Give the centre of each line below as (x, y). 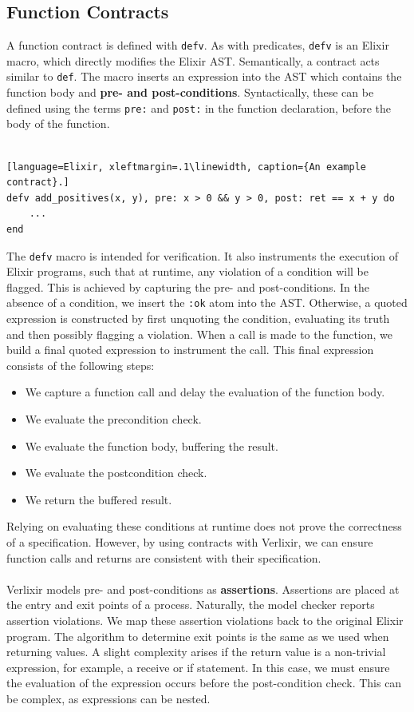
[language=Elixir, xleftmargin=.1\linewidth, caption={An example (187, 167)
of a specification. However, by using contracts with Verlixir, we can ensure (190, 541)
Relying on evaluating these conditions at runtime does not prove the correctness (204, 526)
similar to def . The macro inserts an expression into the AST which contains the (204, 76)
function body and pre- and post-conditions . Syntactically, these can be (190, 92)
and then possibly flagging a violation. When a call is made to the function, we (200, 334)
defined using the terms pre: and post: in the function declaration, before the (199, 107)
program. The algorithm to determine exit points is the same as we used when (198, 636)
